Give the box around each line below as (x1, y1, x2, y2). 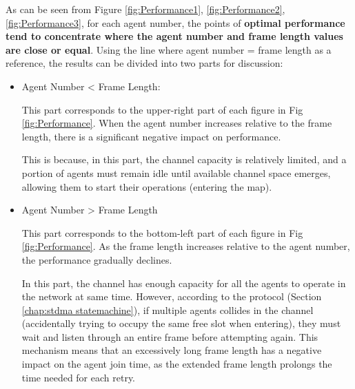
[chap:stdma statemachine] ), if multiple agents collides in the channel (21, 302, 314, 317)
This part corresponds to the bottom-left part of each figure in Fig (21, 225, 303, 240)
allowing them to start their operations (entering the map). (21, 179, 272, 193)
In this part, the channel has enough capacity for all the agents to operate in (21, 275, 346, 290)
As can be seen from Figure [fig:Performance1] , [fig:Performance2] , (6, 2, 285, 16)
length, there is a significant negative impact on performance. (21, 129, 281, 143)
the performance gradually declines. (21, 252, 172, 266)
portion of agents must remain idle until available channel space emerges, (21, 165, 331, 180)
